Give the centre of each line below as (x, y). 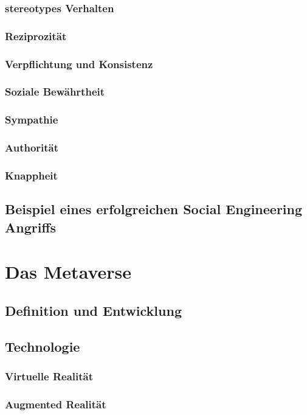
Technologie (43, 346)
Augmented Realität (56, 404)
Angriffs (31, 227)
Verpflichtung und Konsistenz (79, 64)
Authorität (32, 148)
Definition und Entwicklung (93, 310)
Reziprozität (36, 36)
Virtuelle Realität (49, 376)
